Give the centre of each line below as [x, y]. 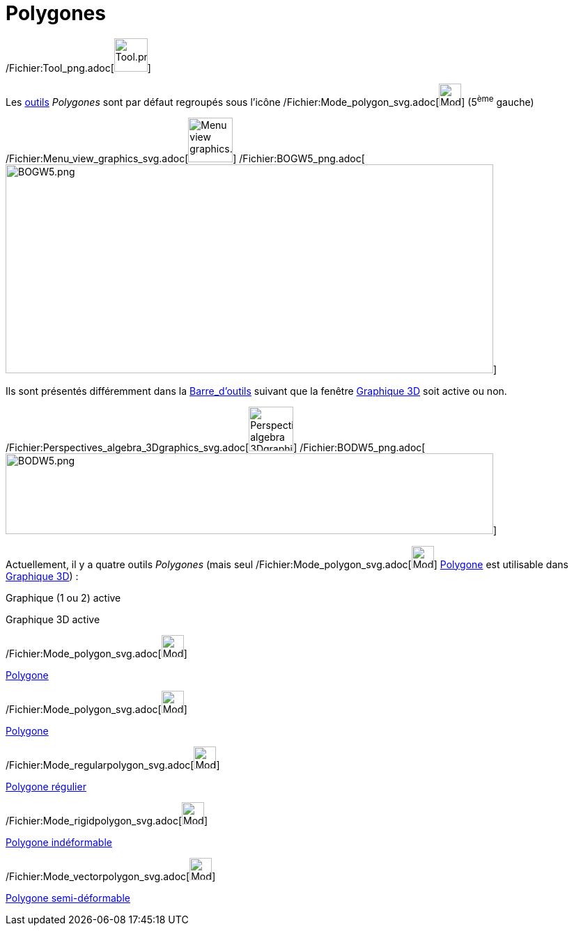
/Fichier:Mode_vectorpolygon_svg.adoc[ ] [111, 876]
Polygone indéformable [59, 842]
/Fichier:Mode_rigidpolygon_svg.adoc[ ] [107, 820]
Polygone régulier [46, 786]
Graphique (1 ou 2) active [63, 597]
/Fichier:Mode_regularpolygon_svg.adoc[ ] [113, 765]
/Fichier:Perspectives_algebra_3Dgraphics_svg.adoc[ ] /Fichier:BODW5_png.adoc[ [216, 447]
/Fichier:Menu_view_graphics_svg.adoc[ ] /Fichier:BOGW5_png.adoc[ [185, 158]
